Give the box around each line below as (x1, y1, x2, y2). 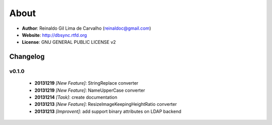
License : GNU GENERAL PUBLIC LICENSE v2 (22, 39, 116, 45)
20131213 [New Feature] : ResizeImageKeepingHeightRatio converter (34, 101, 177, 107)
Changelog (9, 52, 45, 61)
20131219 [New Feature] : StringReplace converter (34, 80, 139, 86)
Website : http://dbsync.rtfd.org (22, 32, 87, 38)
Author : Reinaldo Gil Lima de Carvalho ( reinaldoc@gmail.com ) (22, 25, 151, 31)
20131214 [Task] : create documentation (34, 94, 118, 100)
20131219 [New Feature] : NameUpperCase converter (34, 87, 146, 93)
